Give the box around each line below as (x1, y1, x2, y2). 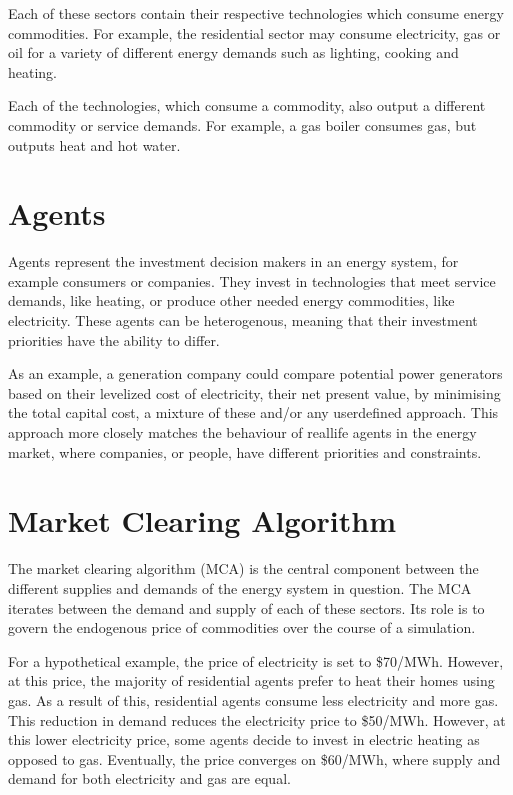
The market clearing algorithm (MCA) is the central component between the (8, 558, 479, 579)
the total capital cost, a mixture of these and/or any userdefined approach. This (8, 402, 499, 423)
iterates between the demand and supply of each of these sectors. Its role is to (8, 597, 485, 618)
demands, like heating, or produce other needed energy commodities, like (8, 290, 455, 311)
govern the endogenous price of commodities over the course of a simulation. (8, 617, 476, 638)
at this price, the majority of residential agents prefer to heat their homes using (8, 670, 495, 691)
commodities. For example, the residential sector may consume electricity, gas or (8, 22, 501, 43)
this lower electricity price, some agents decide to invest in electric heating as (8, 729, 480, 750)
